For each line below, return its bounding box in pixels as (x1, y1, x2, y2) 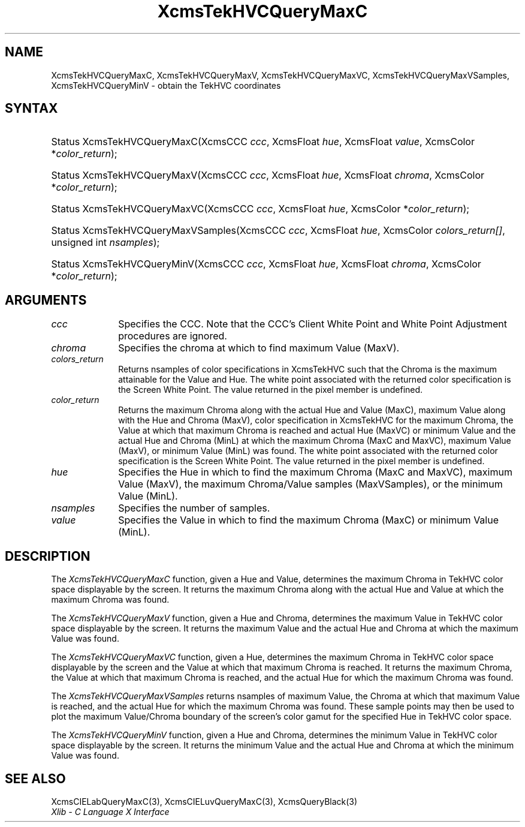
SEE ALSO (5, 771, 66, 786)
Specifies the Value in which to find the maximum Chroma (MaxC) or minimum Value (118, 514, 499, 527)
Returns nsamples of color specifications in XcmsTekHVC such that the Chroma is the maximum (118, 364, 497, 375)
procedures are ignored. (118, 330, 227, 342)
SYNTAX (5, 101, 58, 116)
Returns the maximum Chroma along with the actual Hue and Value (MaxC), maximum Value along (118, 405, 506, 416)
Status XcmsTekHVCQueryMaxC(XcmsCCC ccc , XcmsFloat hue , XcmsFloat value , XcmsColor (51, 136, 475, 148)
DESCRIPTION (5, 548, 90, 564)
